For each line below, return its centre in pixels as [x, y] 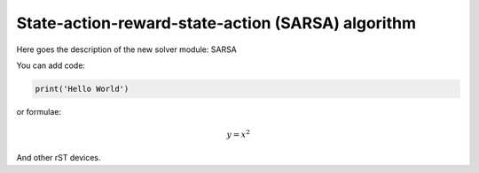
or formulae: [39, 111]
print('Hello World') [82, 89]
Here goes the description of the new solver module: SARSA [126, 49]
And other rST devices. [59, 158]
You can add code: [51, 65]
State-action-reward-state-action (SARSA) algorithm [216, 23]
